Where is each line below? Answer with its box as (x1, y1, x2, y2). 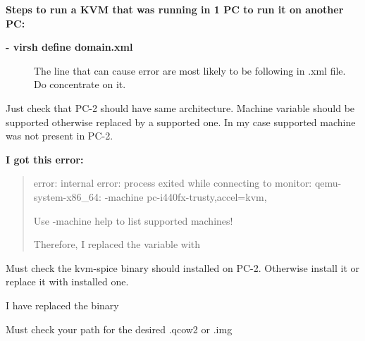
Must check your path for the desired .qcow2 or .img (6, 321, 233, 336)
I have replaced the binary (6, 297, 119, 312)
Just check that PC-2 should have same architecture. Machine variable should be (6, 100, 355, 115)
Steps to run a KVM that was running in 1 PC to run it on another (6, 2, 344, 16)
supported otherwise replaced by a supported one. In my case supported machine (6, 114, 356, 129)
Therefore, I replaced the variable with (33, 237, 201, 252)
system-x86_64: (33, 189, 101, 204)
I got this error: (6, 151, 84, 166)
